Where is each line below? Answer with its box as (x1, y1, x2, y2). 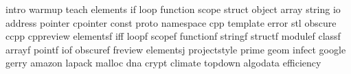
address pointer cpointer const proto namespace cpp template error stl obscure (5, 15, 337, 29)
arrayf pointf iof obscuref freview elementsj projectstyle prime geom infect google (5, 42, 346, 56)
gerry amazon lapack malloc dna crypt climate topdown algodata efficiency (5, 56, 321, 70)
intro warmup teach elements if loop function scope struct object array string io (5, 2, 341, 16)
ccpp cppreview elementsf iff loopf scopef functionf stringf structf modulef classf (5, 29, 341, 43)
